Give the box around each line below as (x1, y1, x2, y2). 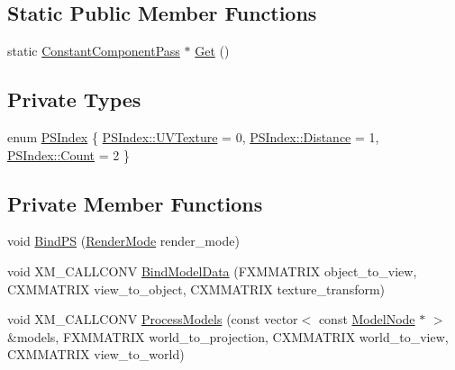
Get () (195, 41, 230, 60)
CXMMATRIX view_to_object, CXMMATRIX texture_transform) (7, 279, 386, 298)
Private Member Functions (7, 189, 263, 217)
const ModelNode (318, 310, 415, 329)
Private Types (7, 86, 141, 113)
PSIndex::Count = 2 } (7, 145, 130, 164)
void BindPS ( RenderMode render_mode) (7, 231, 240, 250)
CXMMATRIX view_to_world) (7, 345, 185, 364)
